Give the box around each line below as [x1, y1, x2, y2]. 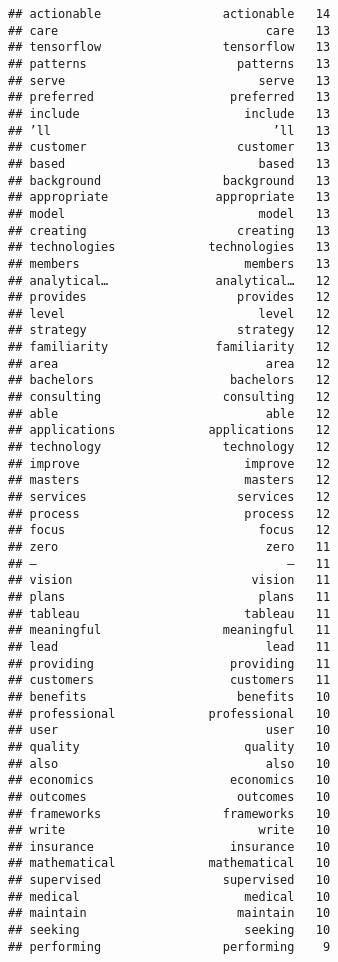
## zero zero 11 [8, 540, 331, 554]
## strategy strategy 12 [8, 323, 331, 338]
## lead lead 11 [8, 639, 331, 654]
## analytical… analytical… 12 [8, 273, 331, 288]
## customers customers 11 [8, 673, 331, 688]
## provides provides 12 [8, 290, 331, 305]
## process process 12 [8, 506, 331, 521]
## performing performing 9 [8, 939, 331, 954]
